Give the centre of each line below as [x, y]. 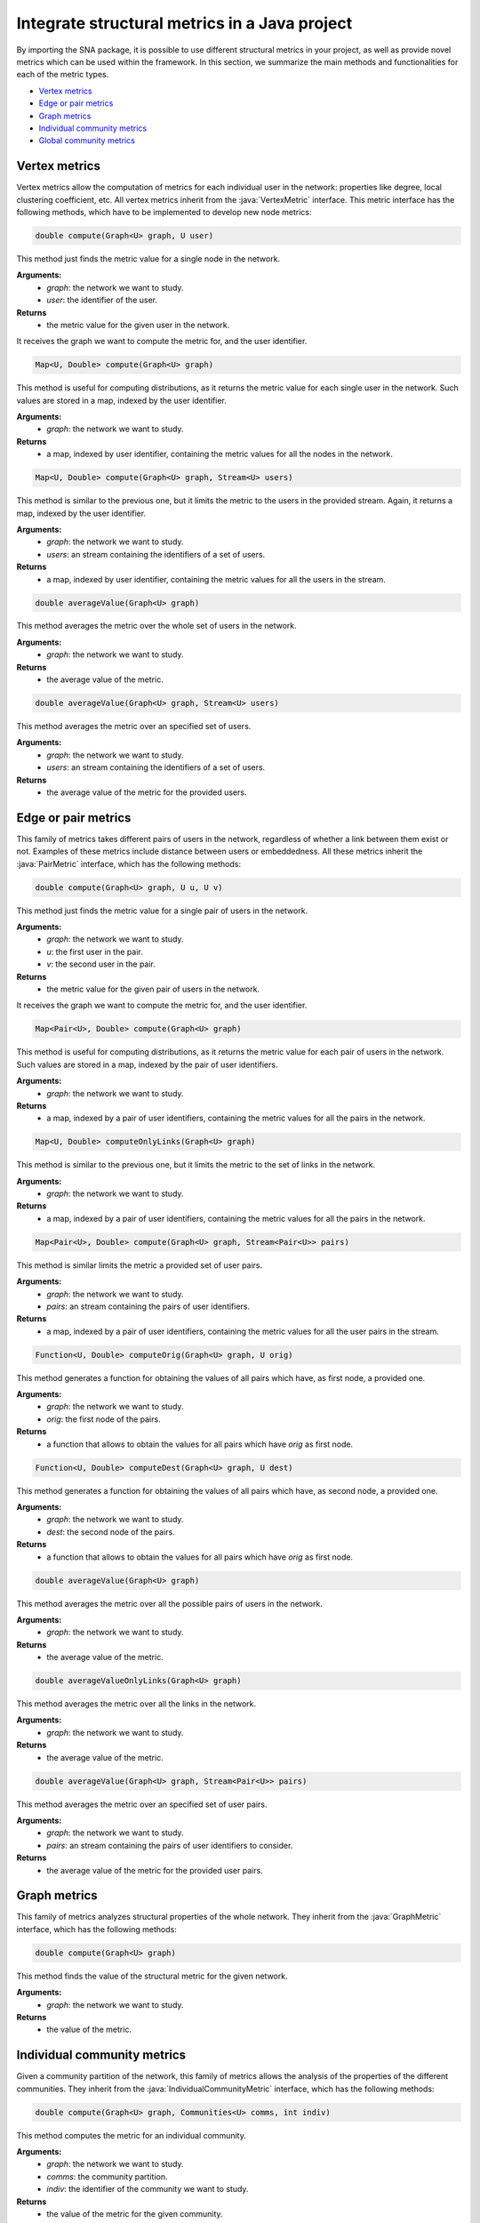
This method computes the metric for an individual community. [131, 2135]
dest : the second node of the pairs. [111, 1532]
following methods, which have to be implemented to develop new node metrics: [164, 212]
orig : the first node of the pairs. [104, 1419]
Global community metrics [87, 140]
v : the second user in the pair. [101, 964]
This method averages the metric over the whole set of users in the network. [156, 626]
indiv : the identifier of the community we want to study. [148, 2189]
